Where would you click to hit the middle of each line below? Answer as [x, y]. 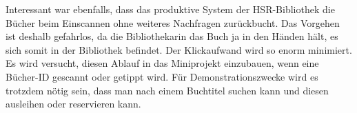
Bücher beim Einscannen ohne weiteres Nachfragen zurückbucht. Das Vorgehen [173, 22]
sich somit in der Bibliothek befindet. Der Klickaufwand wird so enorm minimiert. [179, 49]
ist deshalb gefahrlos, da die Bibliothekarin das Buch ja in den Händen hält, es [172, 36]
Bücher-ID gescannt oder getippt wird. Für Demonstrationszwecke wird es [162, 76]
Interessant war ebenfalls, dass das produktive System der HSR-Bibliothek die [170, 9]
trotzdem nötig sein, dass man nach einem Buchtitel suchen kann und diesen [167, 90]
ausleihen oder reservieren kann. [73, 104]
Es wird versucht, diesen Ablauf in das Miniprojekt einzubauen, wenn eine [162, 63]
